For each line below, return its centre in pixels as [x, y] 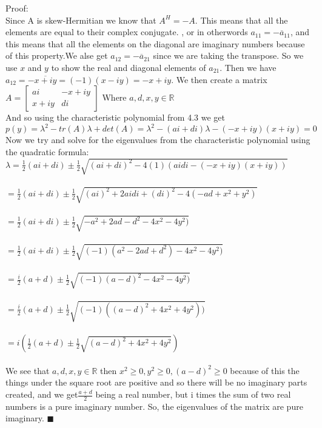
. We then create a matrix [219, 79]
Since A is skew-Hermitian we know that [81, 20]
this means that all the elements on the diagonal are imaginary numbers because [155, 43]
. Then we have [248, 67]
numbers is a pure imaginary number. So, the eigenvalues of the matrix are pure [154, 406]
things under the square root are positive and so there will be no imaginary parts [156, 382]
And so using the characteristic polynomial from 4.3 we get [115, 117]
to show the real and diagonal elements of [129, 67]
